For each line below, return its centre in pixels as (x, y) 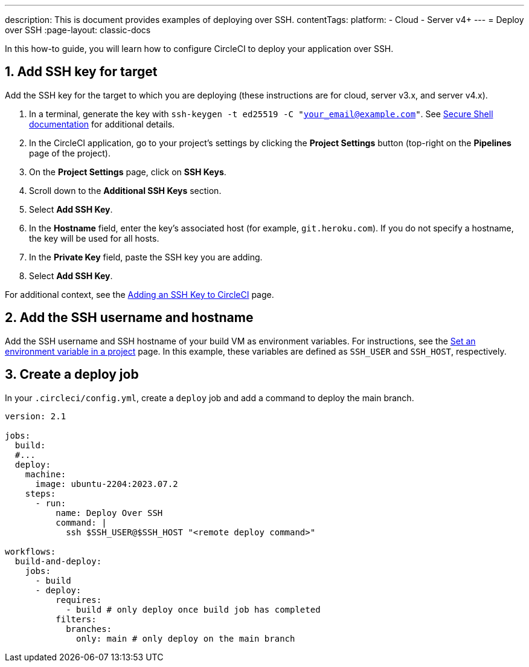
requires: (79, 600)
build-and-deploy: (58, 561)
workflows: (30, 551)
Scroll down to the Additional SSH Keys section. (125, 190)
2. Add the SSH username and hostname (129, 318)
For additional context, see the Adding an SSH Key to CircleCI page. (139, 294)
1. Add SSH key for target (81, 72)
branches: (89, 629)
